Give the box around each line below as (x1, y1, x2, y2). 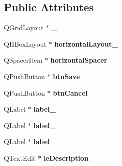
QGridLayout (4, 22, 44, 33)
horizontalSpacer (50, 55, 107, 65)
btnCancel (53, 87, 88, 98)
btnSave (53, 71, 80, 81)
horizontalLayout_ (54, 38, 118, 49)
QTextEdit (4, 152, 36, 163)
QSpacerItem (4, 55, 43, 65)
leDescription (43, 152, 89, 163)
